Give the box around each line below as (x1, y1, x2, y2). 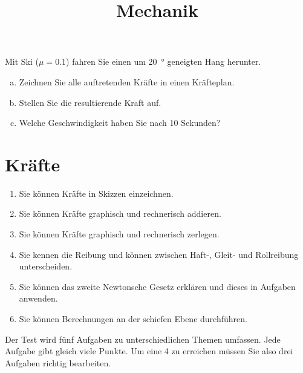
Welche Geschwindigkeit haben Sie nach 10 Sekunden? (19, 116, 221, 129)
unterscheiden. (19, 260, 73, 272)
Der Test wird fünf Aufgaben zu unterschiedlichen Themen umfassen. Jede (5, 332, 281, 345)
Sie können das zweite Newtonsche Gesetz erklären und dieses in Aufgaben (19, 280, 296, 292)
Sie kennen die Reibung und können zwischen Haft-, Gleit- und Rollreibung (19, 248, 299, 260)
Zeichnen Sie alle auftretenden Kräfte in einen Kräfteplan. (19, 75, 235, 88)
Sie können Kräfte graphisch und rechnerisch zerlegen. (19, 228, 220, 240)
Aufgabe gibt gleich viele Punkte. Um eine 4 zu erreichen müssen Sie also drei (5, 345, 293, 357)
